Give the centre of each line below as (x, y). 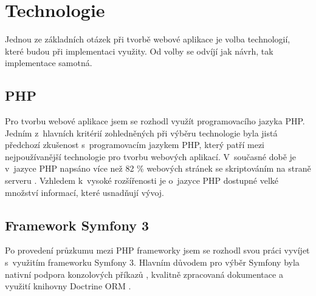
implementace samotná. (49, 63)
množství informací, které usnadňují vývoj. (84, 192)
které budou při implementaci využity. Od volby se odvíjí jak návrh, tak (139, 51)
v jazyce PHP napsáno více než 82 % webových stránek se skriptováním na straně (158, 168)
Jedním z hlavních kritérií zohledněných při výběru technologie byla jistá (141, 133)
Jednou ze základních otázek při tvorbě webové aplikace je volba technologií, (148, 39)
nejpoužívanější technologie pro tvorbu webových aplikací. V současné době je (151, 156)
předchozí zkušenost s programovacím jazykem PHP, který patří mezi (135, 145)
